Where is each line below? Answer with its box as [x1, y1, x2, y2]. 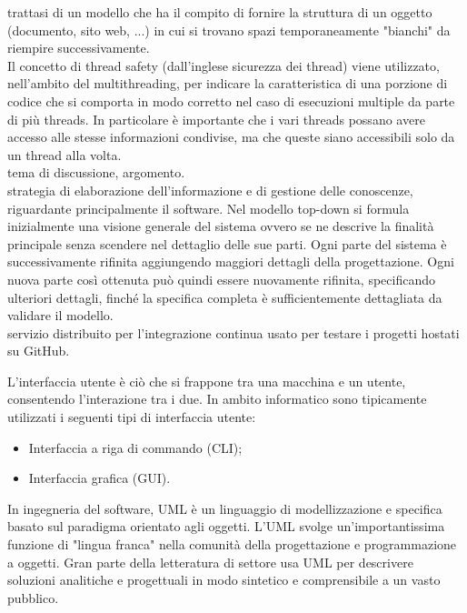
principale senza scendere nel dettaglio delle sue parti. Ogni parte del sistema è [7, 234, 447, 253]
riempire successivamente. [7, 38, 150, 57]
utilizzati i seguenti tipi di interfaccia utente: [7, 407, 256, 427]
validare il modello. [7, 306, 114, 325]
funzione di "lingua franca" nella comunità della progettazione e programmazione [7, 535, 457, 554]
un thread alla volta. [7, 145, 122, 164]
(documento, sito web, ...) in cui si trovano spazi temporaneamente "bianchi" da [7, 20, 451, 39]
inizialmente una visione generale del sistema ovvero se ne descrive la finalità [7, 216, 434, 236]
